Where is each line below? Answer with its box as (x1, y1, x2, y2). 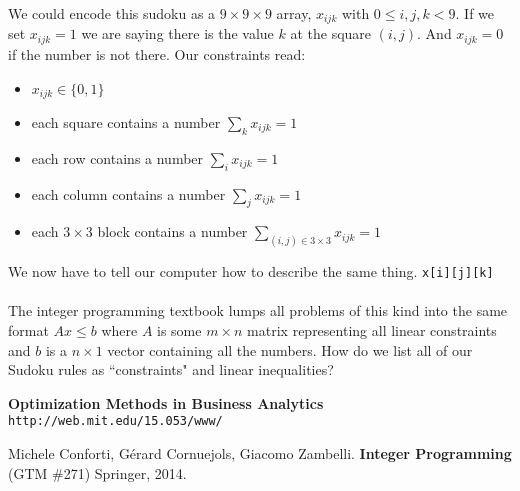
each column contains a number (31, 183, 226, 204)
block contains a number (97, 221, 248, 242)
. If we (455, 3, 495, 23)
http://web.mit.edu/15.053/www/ (8, 414, 223, 429)
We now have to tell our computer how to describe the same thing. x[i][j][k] (8, 261, 494, 282)
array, (276, 3, 312, 23)
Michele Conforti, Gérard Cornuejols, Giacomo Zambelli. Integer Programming (8, 443, 512, 464)
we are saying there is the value (81, 23, 274, 44)
